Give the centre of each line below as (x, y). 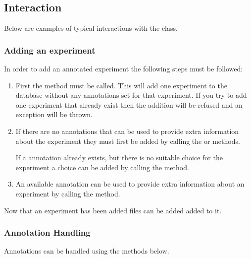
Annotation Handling (47, 232)
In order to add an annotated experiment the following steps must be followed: (124, 69)
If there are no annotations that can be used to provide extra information (127, 131)
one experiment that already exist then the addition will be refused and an (129, 104)
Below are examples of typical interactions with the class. (91, 28)
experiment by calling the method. (68, 193)
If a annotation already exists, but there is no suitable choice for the (119, 158)
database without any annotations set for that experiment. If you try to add (131, 95)
